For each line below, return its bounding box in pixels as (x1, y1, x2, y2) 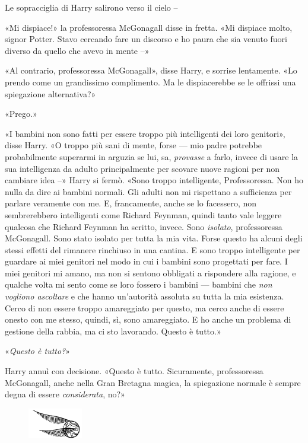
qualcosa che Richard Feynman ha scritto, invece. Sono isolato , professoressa (5, 220, 282, 232)
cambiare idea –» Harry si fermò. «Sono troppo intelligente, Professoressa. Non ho (5, 174, 303, 186)
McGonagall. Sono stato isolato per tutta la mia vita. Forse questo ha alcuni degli (5, 232, 303, 244)
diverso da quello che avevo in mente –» (5, 44, 150, 56)
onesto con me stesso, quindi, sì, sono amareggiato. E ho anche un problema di (5, 313, 291, 326)
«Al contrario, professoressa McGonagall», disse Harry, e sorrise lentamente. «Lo (5, 64, 297, 77)
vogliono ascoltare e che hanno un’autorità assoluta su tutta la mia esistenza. (5, 290, 284, 302)
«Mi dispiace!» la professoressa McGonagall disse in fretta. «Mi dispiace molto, (5, 21, 293, 33)
